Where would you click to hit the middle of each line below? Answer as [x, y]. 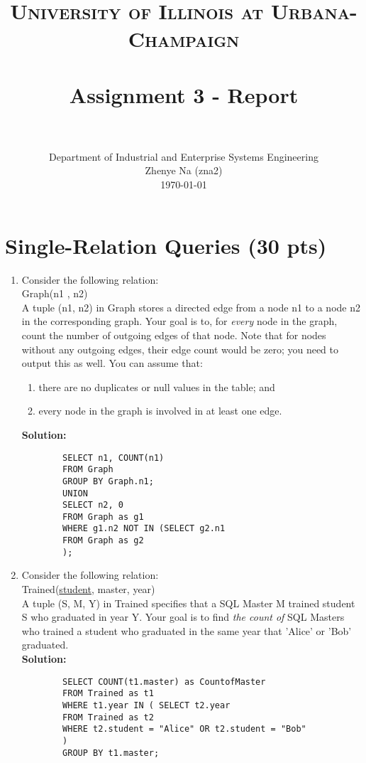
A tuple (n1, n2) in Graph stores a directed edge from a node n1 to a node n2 [191, 307]
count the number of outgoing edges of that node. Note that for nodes [174, 335]
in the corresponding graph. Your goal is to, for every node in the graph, [179, 321]
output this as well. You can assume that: [112, 363]
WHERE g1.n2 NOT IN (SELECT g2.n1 [144, 529]
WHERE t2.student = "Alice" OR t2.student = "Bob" [184, 729]
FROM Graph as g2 [103, 541]
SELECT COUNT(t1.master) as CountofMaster [164, 682]
